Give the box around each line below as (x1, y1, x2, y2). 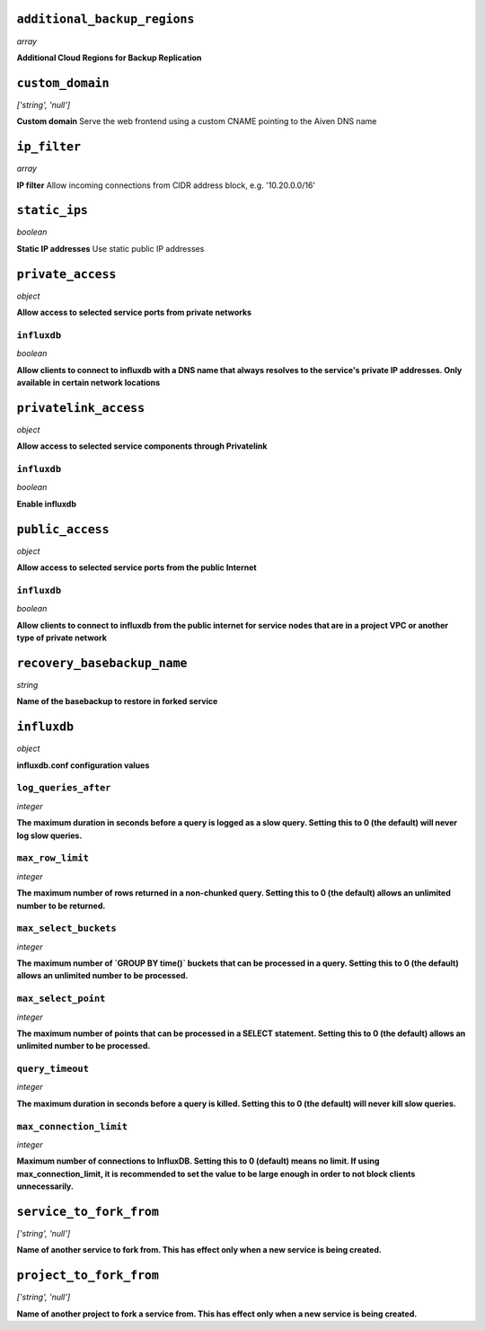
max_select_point (16, 993, 106, 1004)
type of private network (16, 632, 108, 643)
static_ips (16, 203, 89, 218)
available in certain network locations (16, 378, 161, 388)
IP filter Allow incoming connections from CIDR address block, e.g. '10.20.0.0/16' (16, 180, 316, 191)
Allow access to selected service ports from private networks (16, 307, 251, 318)
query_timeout (16, 1063, 90, 1075)
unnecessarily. (16, 1181, 74, 1192)
